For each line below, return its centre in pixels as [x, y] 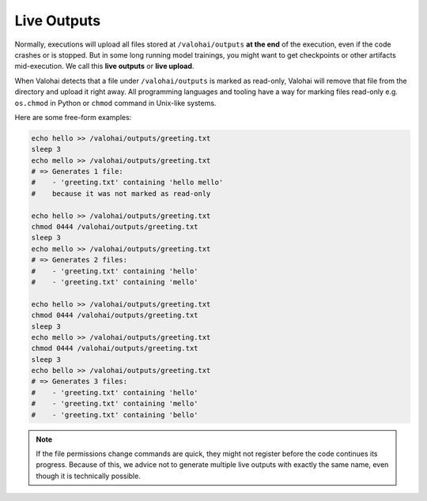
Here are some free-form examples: [73, 117]
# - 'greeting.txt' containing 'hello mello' [127, 183]
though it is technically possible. [89, 476]
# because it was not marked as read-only [121, 193]
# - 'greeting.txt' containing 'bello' [115, 414]
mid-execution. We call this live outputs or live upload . [104, 66]
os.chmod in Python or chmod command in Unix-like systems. [115, 103]
